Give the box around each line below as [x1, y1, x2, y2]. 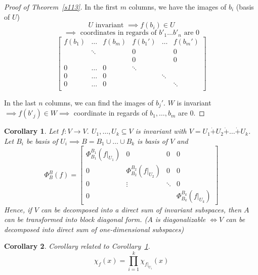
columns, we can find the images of [45, 97, 154, 107]
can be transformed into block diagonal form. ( [4, 214, 148, 225]
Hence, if [4, 204, 32, 214]
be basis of [26, 135, 58, 146]
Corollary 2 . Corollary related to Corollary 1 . [4, 241, 150, 251]
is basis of [137, 135, 168, 146]
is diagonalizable [155, 214, 206, 225]
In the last [4, 97, 36, 107]
